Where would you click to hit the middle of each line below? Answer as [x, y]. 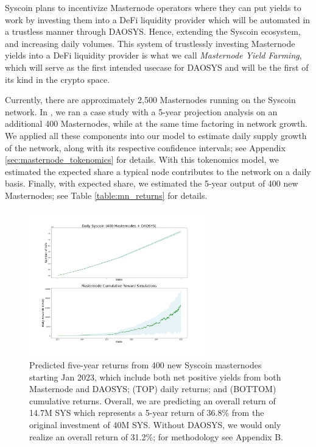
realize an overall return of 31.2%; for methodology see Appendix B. [156, 436]
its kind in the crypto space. [58, 79]
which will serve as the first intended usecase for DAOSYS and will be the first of [157, 67]
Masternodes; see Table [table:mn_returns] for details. [106, 195]
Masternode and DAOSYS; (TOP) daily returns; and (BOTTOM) [153, 389]
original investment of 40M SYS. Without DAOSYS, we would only [155, 424]
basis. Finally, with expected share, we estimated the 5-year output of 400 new [152, 183]
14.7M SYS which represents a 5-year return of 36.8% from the [147, 413]
